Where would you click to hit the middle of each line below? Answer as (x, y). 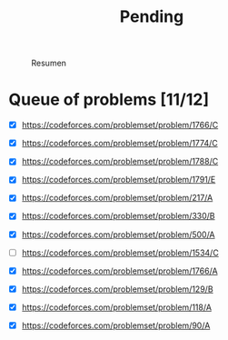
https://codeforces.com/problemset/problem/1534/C (120, 253)
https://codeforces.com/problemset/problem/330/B (118, 216)
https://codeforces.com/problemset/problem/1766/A (120, 271)
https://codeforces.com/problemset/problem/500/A (118, 235)
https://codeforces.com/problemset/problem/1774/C (120, 144)
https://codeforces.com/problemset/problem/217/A (117, 198)
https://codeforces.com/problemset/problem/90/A (116, 325)
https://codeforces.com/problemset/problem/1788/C (120, 162)
